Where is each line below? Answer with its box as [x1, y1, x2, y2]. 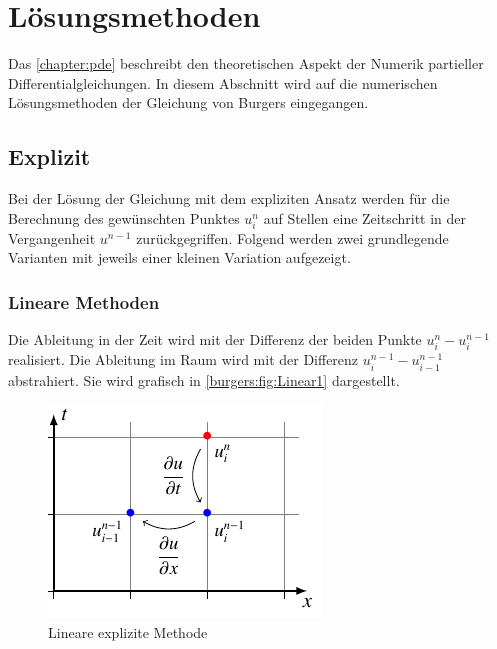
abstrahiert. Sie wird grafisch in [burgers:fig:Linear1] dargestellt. [8, 369, 400, 390]
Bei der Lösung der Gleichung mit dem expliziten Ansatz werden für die [8, 188, 450, 209]
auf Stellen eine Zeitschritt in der [263, 207, 467, 228]
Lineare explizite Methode [48, 621, 208, 642]
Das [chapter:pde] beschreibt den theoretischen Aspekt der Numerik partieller [8, 53, 484, 74]
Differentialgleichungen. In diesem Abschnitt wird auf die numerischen [8, 72, 438, 93]
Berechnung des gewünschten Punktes [8, 207, 240, 228]
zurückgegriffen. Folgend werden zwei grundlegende [136, 227, 449, 248]
